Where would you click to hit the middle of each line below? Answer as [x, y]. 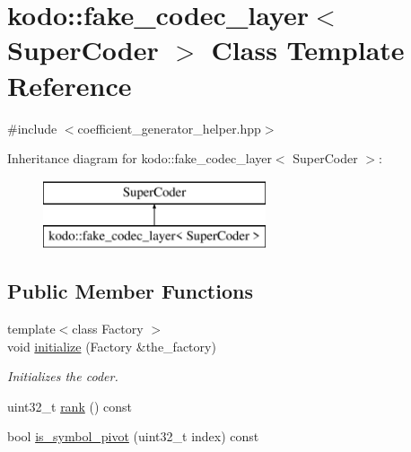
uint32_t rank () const [70, 406]
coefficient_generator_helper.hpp [169, 128]
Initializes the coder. [63, 376]
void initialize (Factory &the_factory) [112, 346]
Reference [70, 85]
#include [32, 128]
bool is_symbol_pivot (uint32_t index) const [133, 436]
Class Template [308, 50]
